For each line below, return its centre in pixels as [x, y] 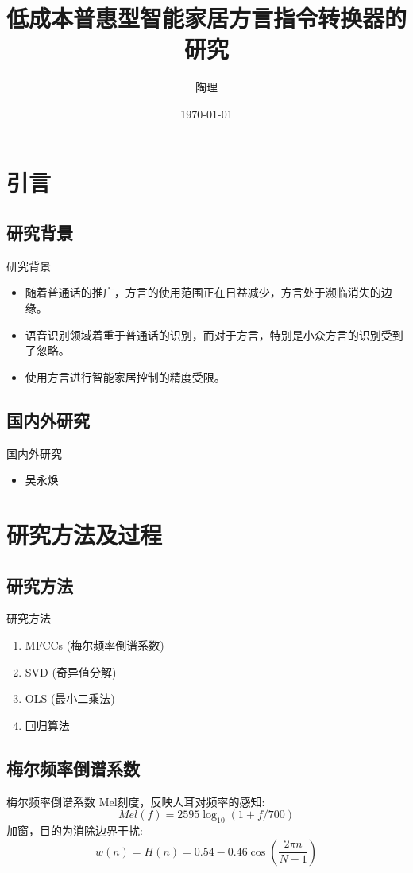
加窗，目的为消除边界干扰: [75, 830]
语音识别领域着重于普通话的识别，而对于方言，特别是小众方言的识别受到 [214, 334]
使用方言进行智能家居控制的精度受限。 [125, 376]
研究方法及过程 [85, 535]
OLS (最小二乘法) [70, 698]
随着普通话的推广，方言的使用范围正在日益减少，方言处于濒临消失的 [203, 292]
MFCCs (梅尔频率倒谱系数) [95, 645]
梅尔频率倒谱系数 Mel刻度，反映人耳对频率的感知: [136, 801]
